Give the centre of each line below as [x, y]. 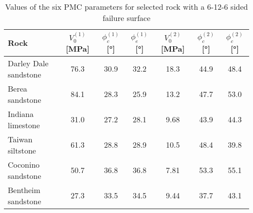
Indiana [21, 114]
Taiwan [20, 139]
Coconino [24, 164]
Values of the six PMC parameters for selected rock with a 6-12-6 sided [126, 7]
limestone [24, 125]
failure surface [126, 18]
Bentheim [24, 190]
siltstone [22, 150]
